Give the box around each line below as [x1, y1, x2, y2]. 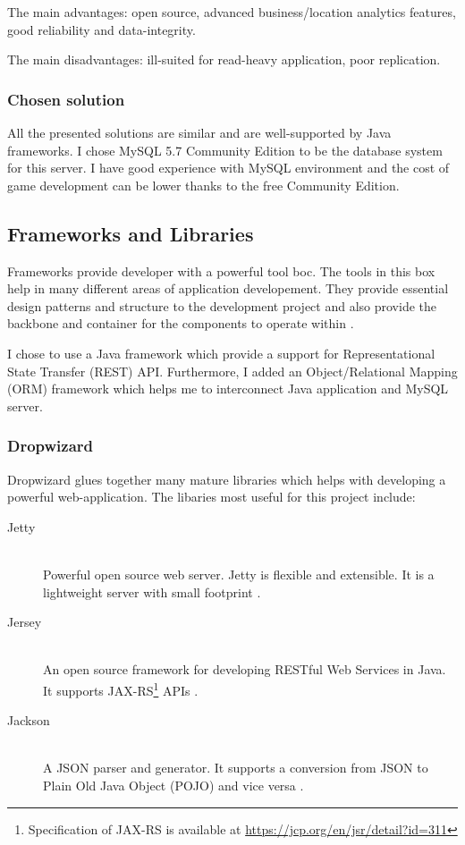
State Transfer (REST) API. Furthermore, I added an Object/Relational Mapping [7, 361, 458, 380]
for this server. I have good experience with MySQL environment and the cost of [7, 158, 450, 177]
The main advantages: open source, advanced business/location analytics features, [7, 3, 456, 21]
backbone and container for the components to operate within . [7, 314, 354, 333]
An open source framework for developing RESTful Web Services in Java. [43, 660, 446, 679]
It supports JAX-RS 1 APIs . [43, 678, 199, 699]
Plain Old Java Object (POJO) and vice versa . [43, 775, 304, 794]
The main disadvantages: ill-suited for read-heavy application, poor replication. [7, 50, 441, 69]
